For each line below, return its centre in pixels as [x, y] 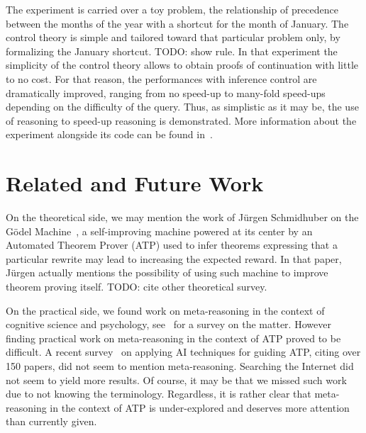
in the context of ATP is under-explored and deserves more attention [200, 407]
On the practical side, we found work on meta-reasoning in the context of [165, 310]
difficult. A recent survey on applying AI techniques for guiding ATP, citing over [183, 352]
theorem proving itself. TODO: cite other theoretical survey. [137, 287]
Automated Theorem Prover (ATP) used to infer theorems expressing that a [172, 245]
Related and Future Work [135, 183]
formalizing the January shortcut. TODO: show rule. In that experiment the [172, 51]
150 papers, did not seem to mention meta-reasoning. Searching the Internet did [180, 366]
